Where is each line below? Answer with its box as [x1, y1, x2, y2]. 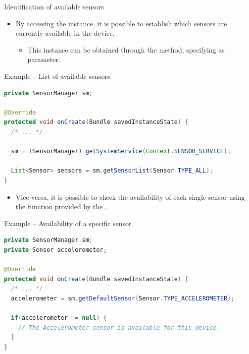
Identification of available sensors [4, 1, 104, 11]
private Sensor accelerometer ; [4, 246, 107, 253]
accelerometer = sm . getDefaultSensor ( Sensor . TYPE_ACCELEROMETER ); [11, 295, 235, 302]
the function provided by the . [15, 201, 107, 212]
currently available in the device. [15, 28, 115, 38]
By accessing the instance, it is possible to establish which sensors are [15, 18, 227, 28]
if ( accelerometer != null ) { [11, 314, 107, 322]
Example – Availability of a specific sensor [4, 218, 132, 228]
